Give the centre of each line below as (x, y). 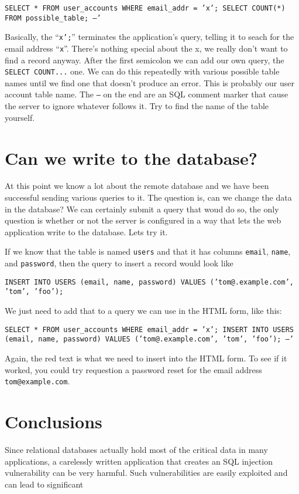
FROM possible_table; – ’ (53, 18)
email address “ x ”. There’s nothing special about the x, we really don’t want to (146, 48)
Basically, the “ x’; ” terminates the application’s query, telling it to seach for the (149, 37)
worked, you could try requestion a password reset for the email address (133, 369)
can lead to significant (44, 484)
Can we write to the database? (131, 158)
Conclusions (54, 421)
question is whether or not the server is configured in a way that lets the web (143, 220)
